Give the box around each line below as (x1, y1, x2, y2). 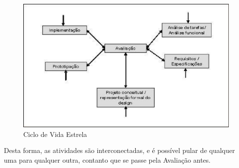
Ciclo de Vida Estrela (23, 129, 87, 139)
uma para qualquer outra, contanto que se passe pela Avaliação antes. (4, 155, 211, 165)
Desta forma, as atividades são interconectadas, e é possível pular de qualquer (4, 145, 235, 155)
